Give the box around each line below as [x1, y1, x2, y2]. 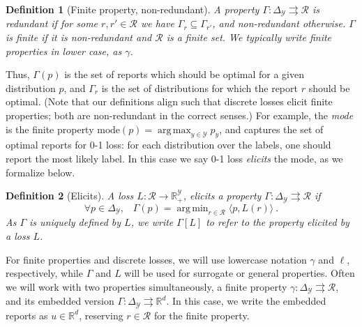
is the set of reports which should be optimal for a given [64, 67, 304, 82]
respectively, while [6, 266, 83, 280]
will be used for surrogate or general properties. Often [124, 266, 355, 280]
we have [140, 16, 174, 31]
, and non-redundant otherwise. [212, 16, 346, 31]
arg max [157, 125, 191, 135]
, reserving [79, 307, 123, 322]
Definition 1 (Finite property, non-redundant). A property [6, 2, 259, 16]
